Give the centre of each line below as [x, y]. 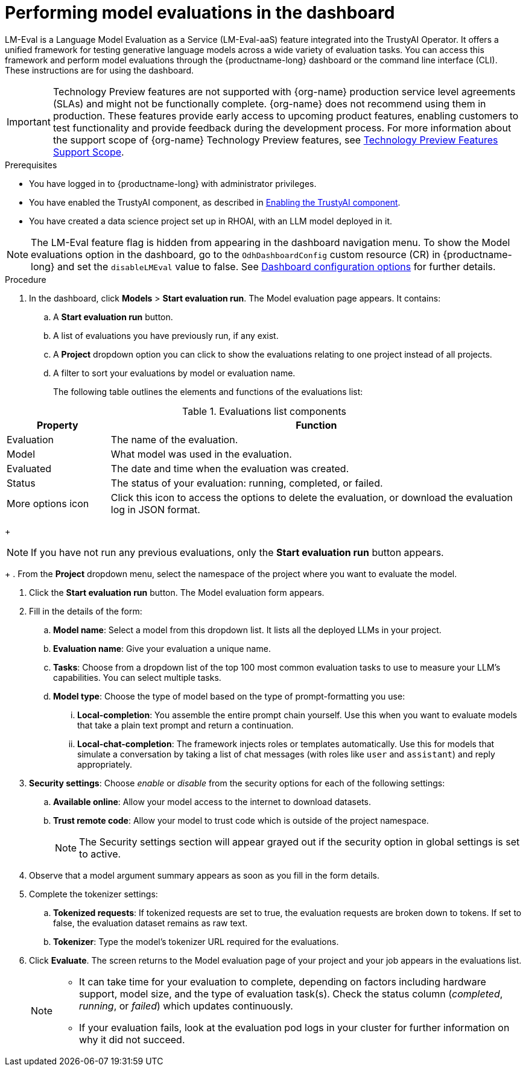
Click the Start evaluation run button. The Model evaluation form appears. [177, 592]
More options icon [48, 503]
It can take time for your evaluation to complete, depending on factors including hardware [283, 981]
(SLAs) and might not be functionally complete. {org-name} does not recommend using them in [269, 103]
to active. [100, 854]
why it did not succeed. [132, 1039]
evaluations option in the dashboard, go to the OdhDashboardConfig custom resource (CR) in [236, 254]
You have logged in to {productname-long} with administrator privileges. [173, 183]
